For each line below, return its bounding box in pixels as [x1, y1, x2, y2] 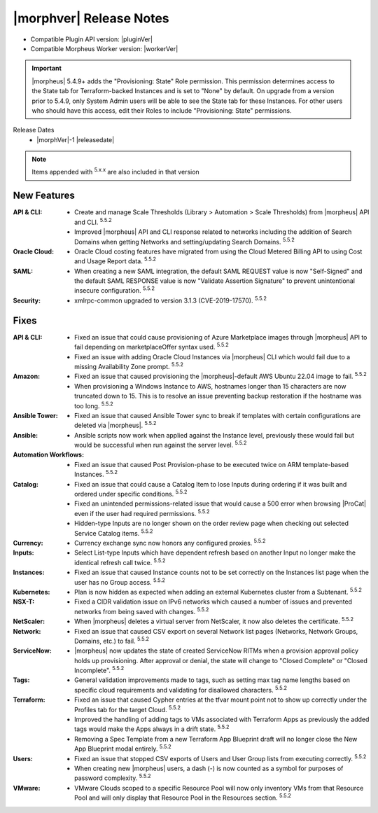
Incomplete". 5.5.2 [74, 665, 125, 675]
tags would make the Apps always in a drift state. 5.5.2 [74, 723, 230, 733]
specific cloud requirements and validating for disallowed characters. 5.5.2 [74, 685, 287, 694]
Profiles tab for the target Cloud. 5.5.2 [74, 704, 181, 714]
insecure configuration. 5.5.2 [74, 285, 155, 295]
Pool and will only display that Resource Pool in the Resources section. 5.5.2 [74, 792, 292, 802]
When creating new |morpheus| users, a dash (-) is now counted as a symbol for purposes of [74, 764, 344, 772]
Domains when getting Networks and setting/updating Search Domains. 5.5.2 [74, 236, 295, 246]
